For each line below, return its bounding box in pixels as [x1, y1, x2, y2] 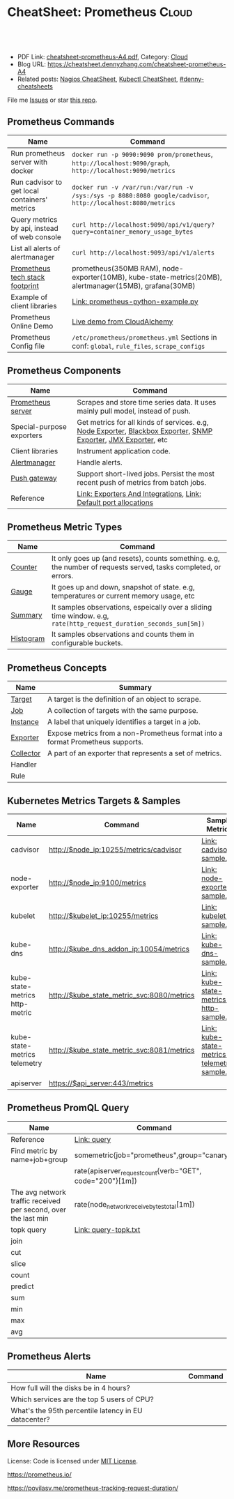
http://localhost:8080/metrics [72, 199, 175, 206]
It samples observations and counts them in [51, 629, 194, 639]
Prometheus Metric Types [7, 521, 123, 533]
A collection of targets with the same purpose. [47, 706, 198, 716]
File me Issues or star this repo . [7, 96, 97, 104]
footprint [10, 280, 40, 290]
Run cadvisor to [10, 177, 63, 187]
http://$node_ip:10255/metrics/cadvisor [48, 845, 182, 854]
